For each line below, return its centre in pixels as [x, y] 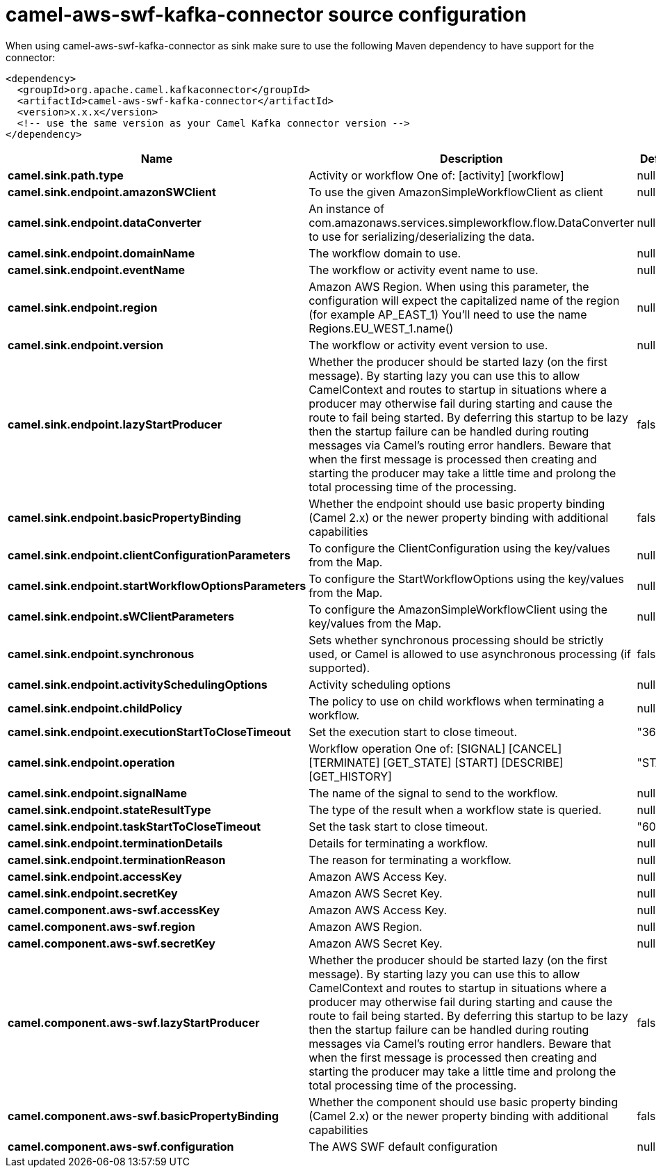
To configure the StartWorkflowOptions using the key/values [466, 578]
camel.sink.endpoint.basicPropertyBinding [124, 517]
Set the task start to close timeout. [399, 826]
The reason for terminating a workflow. [410, 860]
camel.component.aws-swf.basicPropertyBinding [143, 1116]
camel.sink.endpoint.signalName [98, 793]
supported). [339, 668]
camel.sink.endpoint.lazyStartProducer [115, 424]
